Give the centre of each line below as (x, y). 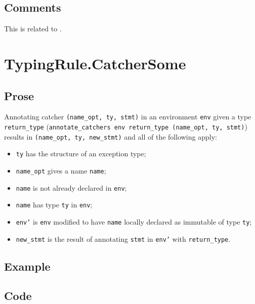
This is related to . (33, 29)
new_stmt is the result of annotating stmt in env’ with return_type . (123, 238)
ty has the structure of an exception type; (81, 154)
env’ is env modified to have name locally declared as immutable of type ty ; (134, 221)
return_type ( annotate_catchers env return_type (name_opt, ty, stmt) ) (126, 127)
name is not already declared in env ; (71, 187)
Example (27, 266)
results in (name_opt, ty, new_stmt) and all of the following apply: (111, 136)
